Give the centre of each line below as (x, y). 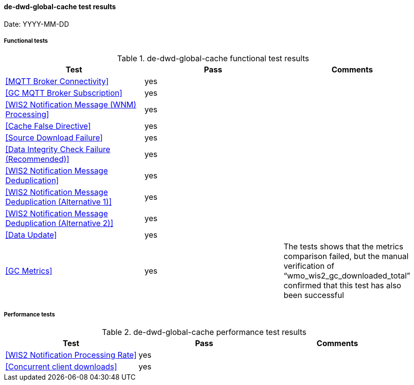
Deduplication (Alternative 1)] (59, 202)
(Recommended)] (37, 159)
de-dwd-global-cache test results (60, 7)
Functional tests (26, 41)
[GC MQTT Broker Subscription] (64, 93)
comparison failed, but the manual (346, 256)
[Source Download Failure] (54, 138)
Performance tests (29, 314)
